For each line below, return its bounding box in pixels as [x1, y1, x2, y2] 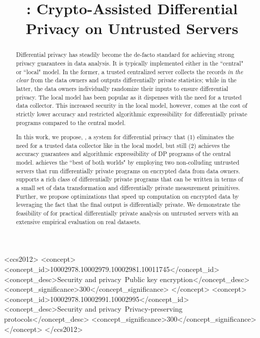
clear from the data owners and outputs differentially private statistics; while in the [16, 76, 237, 84]
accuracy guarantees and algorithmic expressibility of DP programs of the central [16, 149, 231, 158]
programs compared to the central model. [16, 118, 126, 127]
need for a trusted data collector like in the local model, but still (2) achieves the [16, 141, 230, 149]
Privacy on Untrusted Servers [25, 18, 239, 39]
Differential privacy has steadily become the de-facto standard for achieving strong [16, 50, 235, 59]
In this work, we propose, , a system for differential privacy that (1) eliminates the [16, 133, 234, 141]
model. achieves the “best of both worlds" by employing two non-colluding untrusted [16, 158, 240, 167]
